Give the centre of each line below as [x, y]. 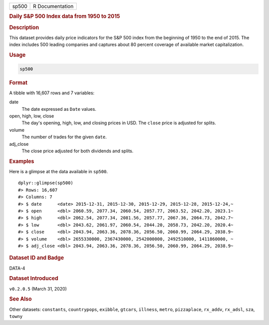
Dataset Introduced [34, 279]
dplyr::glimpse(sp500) [46, 183]
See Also [20, 299]
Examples [22, 161]
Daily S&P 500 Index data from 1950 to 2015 [65, 16]
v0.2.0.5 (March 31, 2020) [38, 289]
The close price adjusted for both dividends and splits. [78, 151]
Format [18, 82]
